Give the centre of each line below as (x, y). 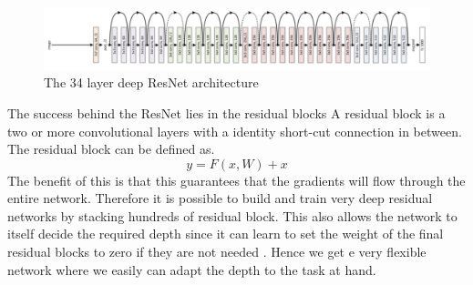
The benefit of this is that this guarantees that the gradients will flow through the (236, 180)
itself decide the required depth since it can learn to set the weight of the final (226, 234)
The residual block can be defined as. (111, 149)
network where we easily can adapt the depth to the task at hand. (192, 269)
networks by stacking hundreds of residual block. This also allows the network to (232, 215)
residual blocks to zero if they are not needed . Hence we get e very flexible (217, 252)
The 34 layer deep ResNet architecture (151, 82)
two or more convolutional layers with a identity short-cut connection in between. (235, 131)
